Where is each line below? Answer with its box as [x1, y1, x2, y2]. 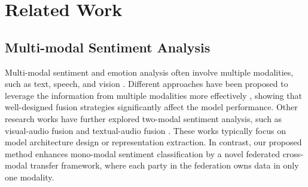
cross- [282, 147, 304, 160]
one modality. [5, 170, 54, 183]
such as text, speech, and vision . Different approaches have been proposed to [5, 77, 288, 90]
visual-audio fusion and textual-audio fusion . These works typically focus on [5, 124, 286, 136]
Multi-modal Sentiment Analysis [5, 38, 211, 56]
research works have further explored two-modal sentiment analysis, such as [5, 112, 282, 124]
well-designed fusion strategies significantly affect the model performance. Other [5, 101, 298, 113]
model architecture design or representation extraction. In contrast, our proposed [5, 136, 302, 148]
